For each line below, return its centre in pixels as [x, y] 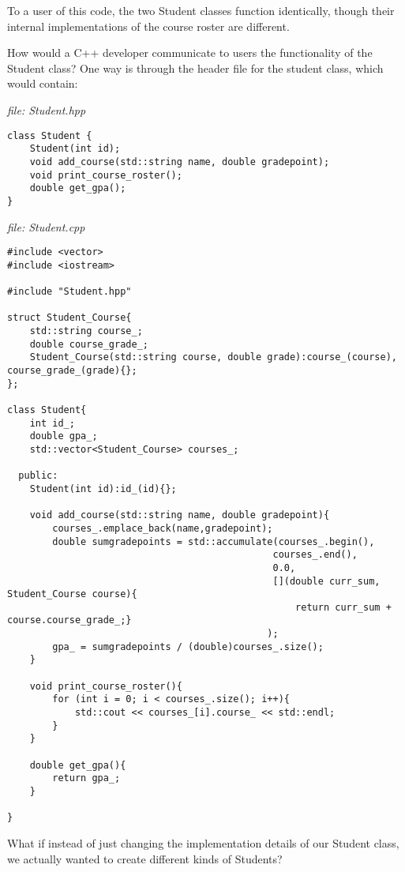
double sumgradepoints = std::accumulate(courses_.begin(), [214, 541]
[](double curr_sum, [326, 581]
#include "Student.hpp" [69, 292]
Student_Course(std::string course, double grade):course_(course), [213, 357]
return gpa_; [86, 778]
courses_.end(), [315, 555]
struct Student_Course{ [69, 318]
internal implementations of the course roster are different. [148, 26]
